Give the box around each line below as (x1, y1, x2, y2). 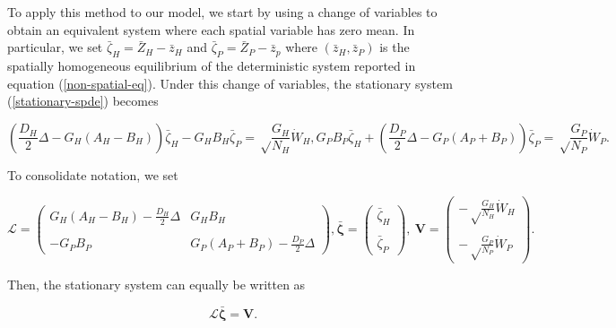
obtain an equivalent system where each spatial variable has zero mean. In (7, 20, 415, 39)
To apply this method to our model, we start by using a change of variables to (7, 3, 438, 21)
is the (379, 38, 410, 56)
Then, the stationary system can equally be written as (7, 274, 306, 293)
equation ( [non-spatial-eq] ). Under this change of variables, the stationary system (7, 73, 453, 92)
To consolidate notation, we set (7, 165, 178, 184)
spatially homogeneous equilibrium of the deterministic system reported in (7, 56, 416, 74)
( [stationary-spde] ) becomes (7, 91, 159, 110)
